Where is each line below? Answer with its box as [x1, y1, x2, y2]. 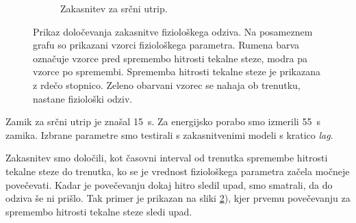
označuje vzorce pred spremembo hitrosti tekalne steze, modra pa [33, 51, 307, 65]
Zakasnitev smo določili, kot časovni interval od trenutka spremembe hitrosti [5, 150, 328, 165]
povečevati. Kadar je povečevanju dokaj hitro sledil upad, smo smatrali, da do [5, 177, 333, 192]
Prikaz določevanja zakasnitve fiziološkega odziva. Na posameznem [33, 24, 313, 38]
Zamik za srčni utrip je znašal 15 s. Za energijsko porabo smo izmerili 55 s [5, 114, 320, 129]
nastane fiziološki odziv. [33, 91, 133, 105]
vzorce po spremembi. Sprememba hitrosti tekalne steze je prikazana [33, 64, 320, 79]
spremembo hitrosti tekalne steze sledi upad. [5, 204, 192, 218]
